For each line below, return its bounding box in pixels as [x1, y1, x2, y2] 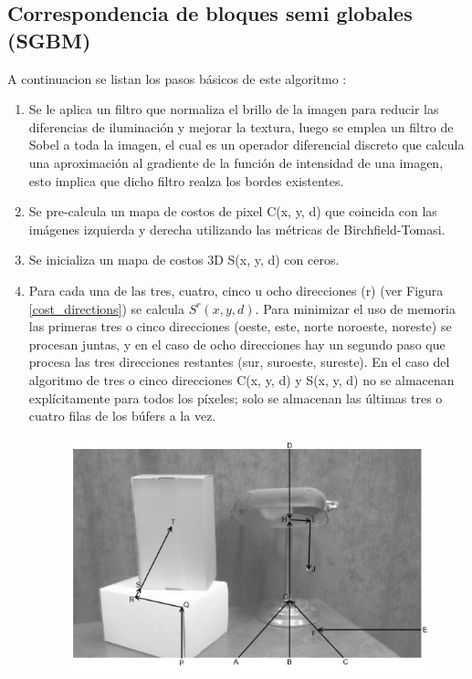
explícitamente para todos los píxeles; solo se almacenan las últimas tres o [28, 388, 443, 407]
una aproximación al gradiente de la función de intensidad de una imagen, [28, 152, 444, 172]
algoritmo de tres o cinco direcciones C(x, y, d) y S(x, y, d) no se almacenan [28, 370, 455, 389]
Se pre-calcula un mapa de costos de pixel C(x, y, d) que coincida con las [28, 202, 437, 221]
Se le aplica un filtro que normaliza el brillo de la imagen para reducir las [28, 99, 439, 119]
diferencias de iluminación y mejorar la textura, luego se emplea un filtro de [28, 117, 454, 136]
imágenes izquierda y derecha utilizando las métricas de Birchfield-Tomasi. [28, 219, 446, 238]
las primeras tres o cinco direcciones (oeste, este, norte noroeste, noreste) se [28, 317, 452, 336]
